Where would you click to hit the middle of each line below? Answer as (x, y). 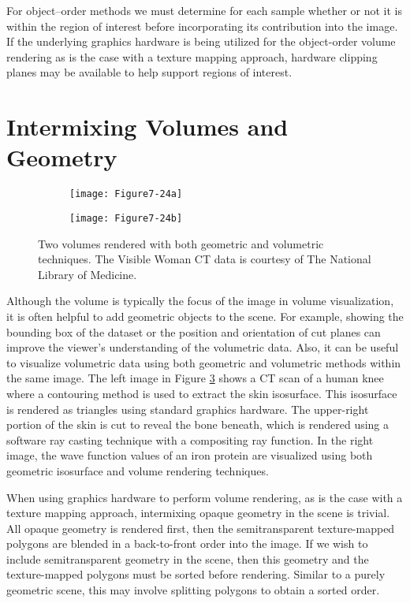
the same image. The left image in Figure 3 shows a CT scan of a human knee (195, 378)
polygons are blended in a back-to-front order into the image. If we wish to (187, 543)
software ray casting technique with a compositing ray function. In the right (190, 439)
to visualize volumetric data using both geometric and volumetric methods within (204, 362)
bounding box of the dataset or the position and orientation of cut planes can (194, 331)
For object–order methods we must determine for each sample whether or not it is (205, 10)
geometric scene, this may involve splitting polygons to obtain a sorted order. (193, 590)
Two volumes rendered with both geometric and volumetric (181, 243)
